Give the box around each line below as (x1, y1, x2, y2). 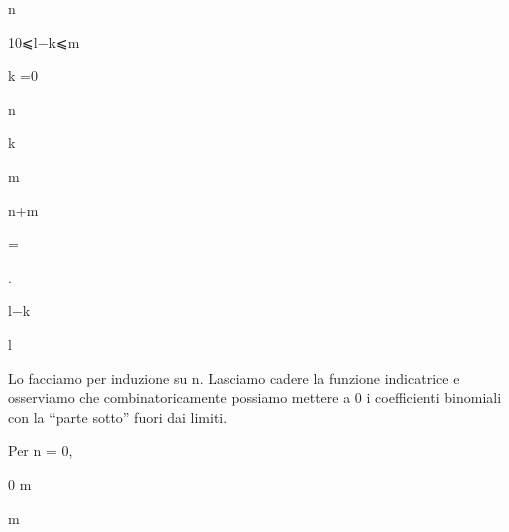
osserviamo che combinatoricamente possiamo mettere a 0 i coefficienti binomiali (8, 387, 502, 408)
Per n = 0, (8, 440, 73, 461)
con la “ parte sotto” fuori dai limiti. (8, 406, 228, 427)
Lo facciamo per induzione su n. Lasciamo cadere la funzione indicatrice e (8, 367, 460, 388)
